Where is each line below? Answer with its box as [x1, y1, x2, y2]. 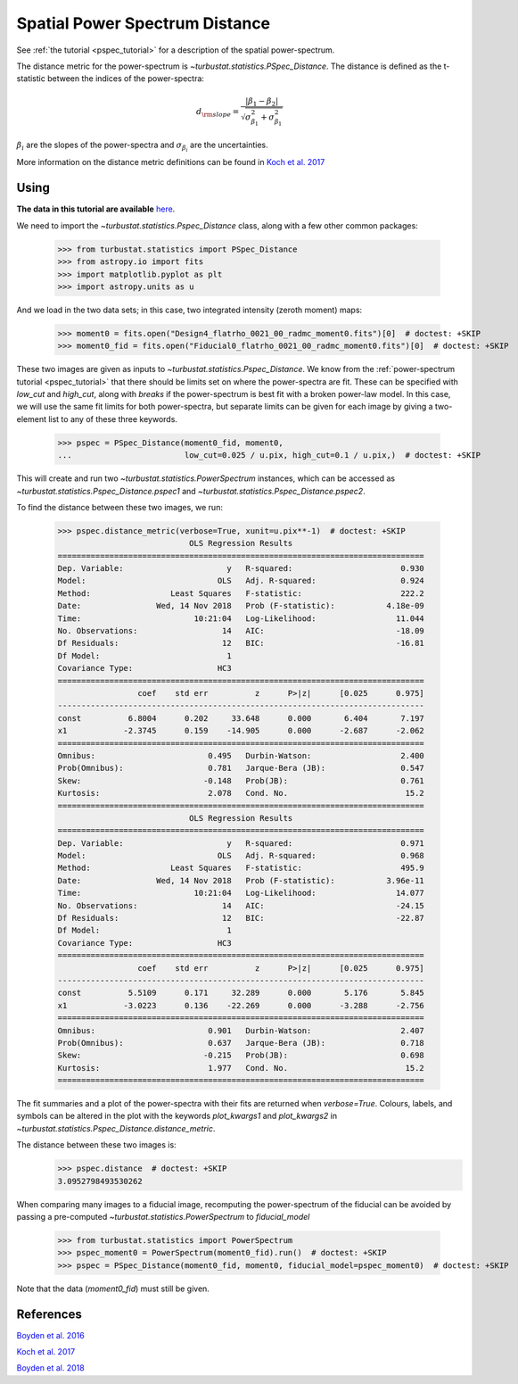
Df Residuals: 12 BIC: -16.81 [57, 638, 425, 649]
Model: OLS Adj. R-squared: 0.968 [57, 850, 425, 861]
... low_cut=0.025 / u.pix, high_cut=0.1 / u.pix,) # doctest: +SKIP [57, 451, 481, 460]
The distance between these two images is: [16, 1140, 177, 1150]
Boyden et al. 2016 [16, 1330, 85, 1340]
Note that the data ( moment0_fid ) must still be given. [16, 1283, 210, 1294]
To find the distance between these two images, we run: [16, 501, 223, 512]
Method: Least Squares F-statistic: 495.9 [57, 863, 425, 874]
